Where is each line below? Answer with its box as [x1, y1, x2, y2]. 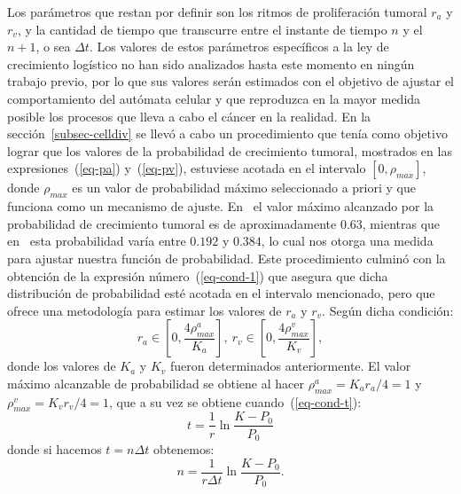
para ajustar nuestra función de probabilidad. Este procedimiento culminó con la [7, 248, 446, 267]
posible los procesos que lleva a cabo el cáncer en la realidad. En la [7, 106, 371, 125]
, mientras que [362, 214, 441, 232]
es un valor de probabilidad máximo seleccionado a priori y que [72, 178, 416, 197]
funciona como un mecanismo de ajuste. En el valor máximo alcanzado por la [7, 197, 434, 216]
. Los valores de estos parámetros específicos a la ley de [89, 37, 389, 56]
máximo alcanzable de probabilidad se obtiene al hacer [7, 373, 304, 392]
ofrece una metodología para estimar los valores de [7, 301, 282, 319]
